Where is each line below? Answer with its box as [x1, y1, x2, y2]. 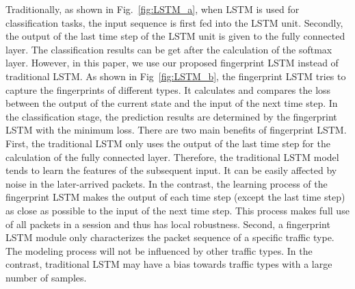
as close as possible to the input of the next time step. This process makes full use [5, 203, 350, 217]
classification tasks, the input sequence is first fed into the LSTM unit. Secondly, [5, 15, 343, 29]
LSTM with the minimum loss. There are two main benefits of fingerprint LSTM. [5, 123, 347, 137]
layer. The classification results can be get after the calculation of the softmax [5, 42, 332, 56]
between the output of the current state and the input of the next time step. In [5, 96, 338, 110]
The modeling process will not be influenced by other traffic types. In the [5, 243, 313, 257]
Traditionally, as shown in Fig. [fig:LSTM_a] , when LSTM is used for [5, 2, 300, 16]
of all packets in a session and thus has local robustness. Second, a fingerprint [5, 216, 330, 231]
